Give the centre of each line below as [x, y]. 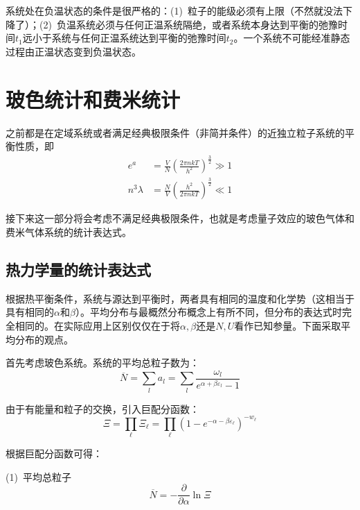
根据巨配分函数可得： [54, 453]
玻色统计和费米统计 [93, 99]
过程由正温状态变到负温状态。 [73, 51]
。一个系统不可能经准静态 [292, 38]
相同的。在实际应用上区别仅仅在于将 [97, 326]
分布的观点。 [44, 339]
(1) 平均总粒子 [38, 476]
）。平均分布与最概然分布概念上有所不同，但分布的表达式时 [208, 312]
